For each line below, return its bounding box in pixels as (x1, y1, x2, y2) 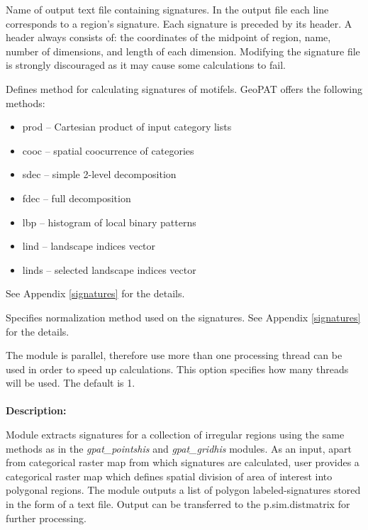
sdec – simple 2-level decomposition (22, 167, 177, 182)
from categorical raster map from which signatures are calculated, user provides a (6, 455, 359, 470)
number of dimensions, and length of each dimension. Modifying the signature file (6, 43, 360, 58)
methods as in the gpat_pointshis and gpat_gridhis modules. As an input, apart (6, 441, 352, 456)
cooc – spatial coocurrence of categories (22, 143, 194, 158)
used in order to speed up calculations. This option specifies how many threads (6, 361, 349, 376)
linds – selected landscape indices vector (22, 262, 196, 277)
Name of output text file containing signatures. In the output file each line (6, 2, 329, 16)
